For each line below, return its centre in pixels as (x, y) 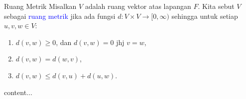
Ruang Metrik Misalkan (40, 6)
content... (18, 92)
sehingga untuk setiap (205, 16)
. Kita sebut (216, 6)
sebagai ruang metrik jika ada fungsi (60, 16)
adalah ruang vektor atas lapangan (138, 6)
